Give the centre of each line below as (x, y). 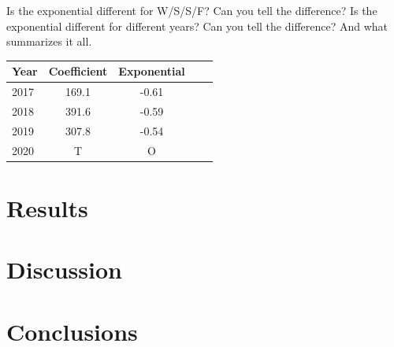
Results (47, 207)
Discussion (64, 269)
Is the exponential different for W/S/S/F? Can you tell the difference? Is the (192, 10)
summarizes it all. (49, 41)
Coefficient (78, 71)
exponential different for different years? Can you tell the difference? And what (197, 26)
